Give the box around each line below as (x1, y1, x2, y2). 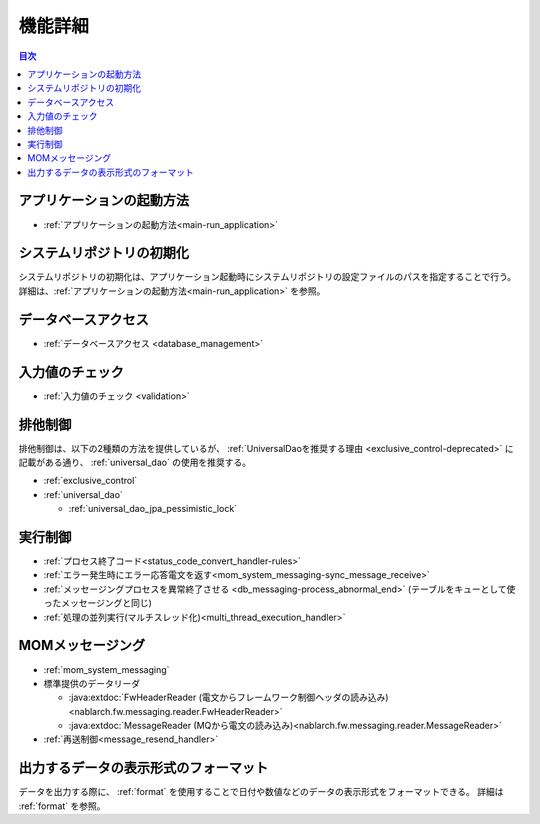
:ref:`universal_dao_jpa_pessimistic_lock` (68, 503, 238, 515)
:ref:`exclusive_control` (43, 475, 138, 487)
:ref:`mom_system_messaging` (43, 663, 170, 675)
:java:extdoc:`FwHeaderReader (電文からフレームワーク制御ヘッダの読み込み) (68, 691, 389, 704)
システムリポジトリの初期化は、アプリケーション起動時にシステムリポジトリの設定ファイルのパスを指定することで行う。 (18, 271, 517, 283)
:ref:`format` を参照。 (18, 800, 106, 812)
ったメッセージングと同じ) (43, 597, 152, 609)
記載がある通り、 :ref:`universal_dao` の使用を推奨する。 (18, 456, 252, 468)
